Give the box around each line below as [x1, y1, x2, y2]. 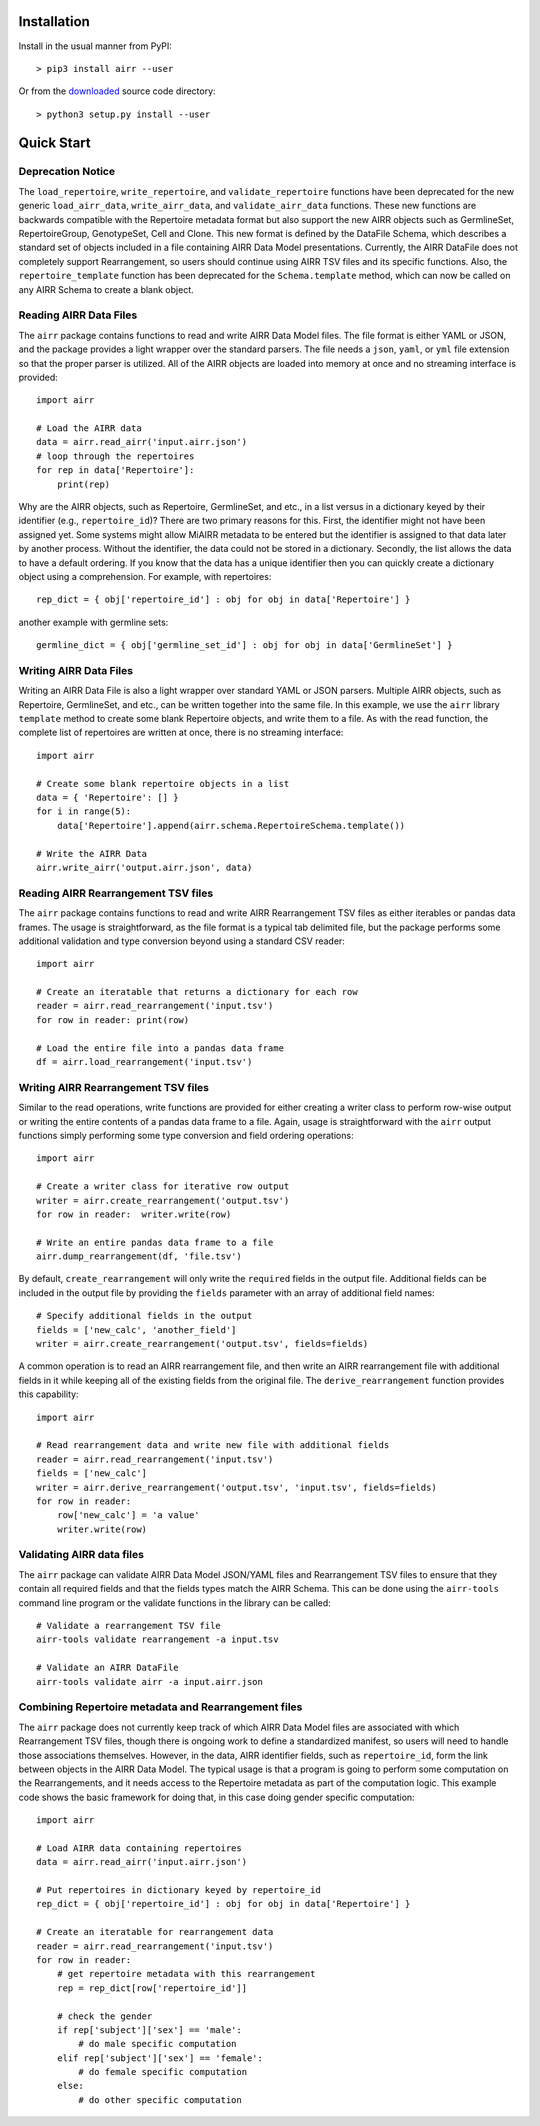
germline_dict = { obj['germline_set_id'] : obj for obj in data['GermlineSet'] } [36, 640, 453, 651]
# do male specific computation [78, 2038, 237, 2050]
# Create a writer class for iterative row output [36, 1181, 290, 1192]
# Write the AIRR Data [36, 848, 148, 859]
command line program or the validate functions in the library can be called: [18, 1596, 332, 1609]
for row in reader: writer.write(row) [36, 1208, 232, 1220]
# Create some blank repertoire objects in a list [36, 778, 290, 789]
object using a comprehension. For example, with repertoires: [18, 570, 272, 582]
